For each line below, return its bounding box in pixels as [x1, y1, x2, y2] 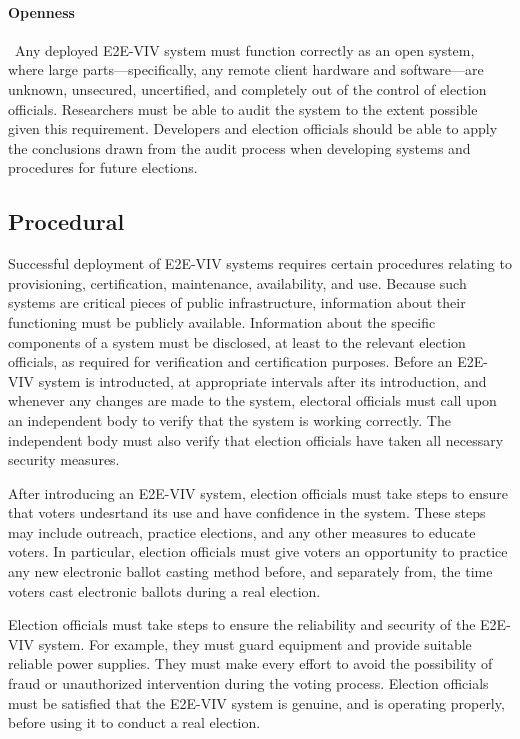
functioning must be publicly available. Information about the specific [8, 311, 436, 332]
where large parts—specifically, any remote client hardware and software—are [8, 59, 484, 80]
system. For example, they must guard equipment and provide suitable [38, 633, 472, 654]
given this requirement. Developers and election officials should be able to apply [8, 118, 498, 139]
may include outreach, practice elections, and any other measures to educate [8, 521, 476, 542]
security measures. [8, 449, 120, 470]
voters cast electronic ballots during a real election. [8, 580, 321, 601]
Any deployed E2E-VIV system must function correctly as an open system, [14, 39, 475, 60]
